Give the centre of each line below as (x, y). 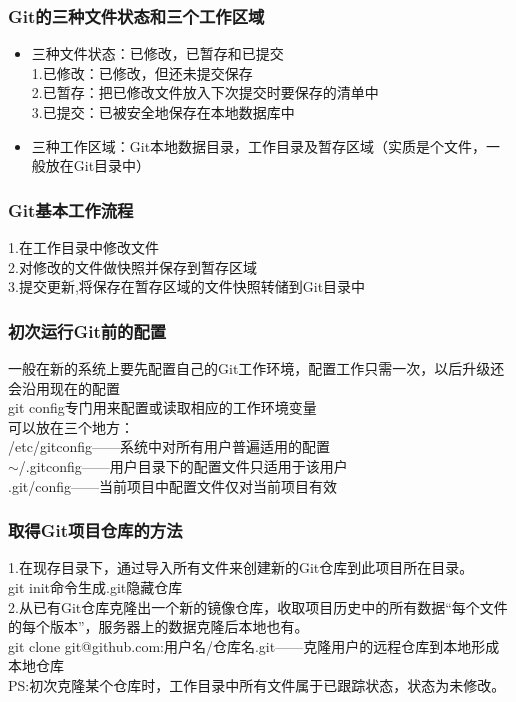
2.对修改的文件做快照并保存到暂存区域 (132, 266)
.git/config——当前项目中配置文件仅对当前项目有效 (173, 485)
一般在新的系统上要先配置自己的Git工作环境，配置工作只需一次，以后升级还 (256, 368)
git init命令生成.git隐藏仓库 (95, 586)
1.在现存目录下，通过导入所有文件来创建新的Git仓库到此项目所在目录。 (241, 567)
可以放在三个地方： (71, 426)
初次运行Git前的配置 (87, 330)
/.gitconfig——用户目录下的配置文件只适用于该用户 (183, 465)
